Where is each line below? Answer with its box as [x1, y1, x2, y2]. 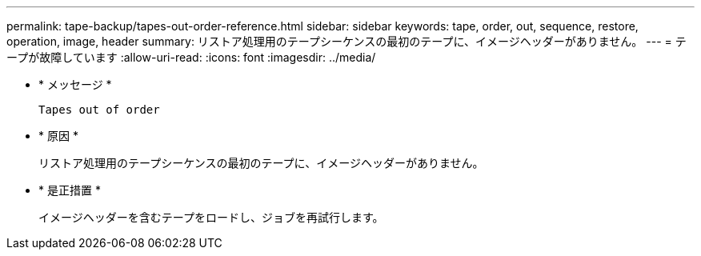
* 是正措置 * [38, 183, 101, 197]
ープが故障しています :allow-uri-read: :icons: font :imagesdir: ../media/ [6, 50, 376, 64]
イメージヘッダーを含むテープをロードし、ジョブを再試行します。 [38, 210, 384, 224]
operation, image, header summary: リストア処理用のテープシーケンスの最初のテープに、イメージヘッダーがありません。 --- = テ [6, 34, 687, 48]
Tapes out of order [38, 103, 160, 116]
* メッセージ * [38, 78, 112, 91]
